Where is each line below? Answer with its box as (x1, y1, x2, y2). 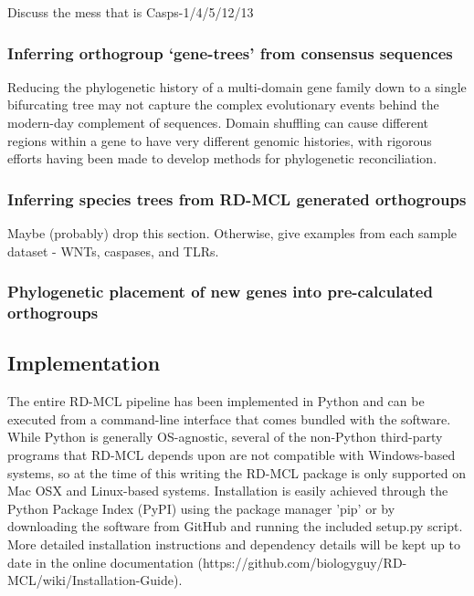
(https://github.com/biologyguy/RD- (197, 552, 407, 571)
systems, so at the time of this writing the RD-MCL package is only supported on (7, 463, 467, 482)
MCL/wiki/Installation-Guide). (7, 570, 183, 590)
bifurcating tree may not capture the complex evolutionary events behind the (7, 95, 439, 114)
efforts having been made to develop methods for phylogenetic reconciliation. (7, 149, 437, 168)
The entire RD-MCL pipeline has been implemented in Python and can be (7, 392, 425, 411)
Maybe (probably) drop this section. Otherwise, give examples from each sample (7, 224, 458, 242)
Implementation (7, 349, 161, 377)
